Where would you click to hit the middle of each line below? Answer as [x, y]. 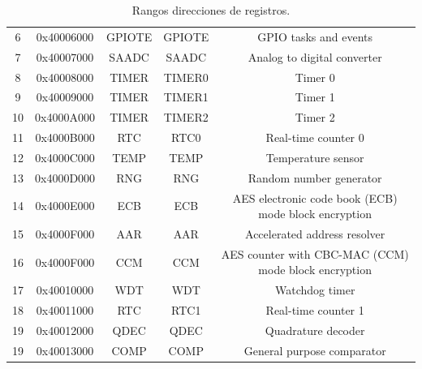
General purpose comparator [315, 350]
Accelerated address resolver [315, 234]
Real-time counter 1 [315, 310]
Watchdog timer [315, 290]
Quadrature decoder [315, 330]
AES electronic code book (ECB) [315, 197]
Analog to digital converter [315, 56]
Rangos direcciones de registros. [211, 10]
